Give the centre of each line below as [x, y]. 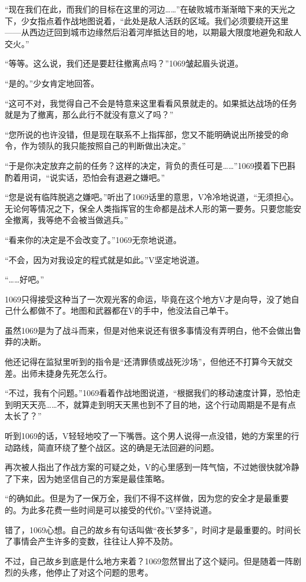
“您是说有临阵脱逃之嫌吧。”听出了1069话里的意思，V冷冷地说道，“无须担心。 [152, 197]
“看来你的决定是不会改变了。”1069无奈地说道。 [93, 239]
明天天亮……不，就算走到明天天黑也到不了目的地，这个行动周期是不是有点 [154, 404]
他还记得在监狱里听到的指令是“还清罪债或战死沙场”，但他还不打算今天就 [145, 362]
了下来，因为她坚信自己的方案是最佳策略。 [87, 478]
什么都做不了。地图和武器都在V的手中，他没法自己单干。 [123, 310]
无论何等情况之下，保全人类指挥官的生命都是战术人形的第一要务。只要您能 [149, 208]
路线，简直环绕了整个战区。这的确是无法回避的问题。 [116, 447]
